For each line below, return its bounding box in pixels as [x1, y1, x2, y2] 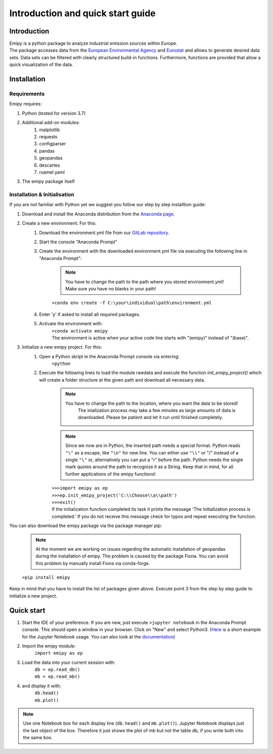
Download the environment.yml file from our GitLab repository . [39, 230, 169, 236]
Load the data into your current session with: [22, 659, 116, 665]
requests [39, 133, 58, 139]
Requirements [9, 90, 45, 97]
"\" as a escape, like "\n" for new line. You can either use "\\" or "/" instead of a [65, 449, 239, 456]
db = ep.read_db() [34, 667, 80, 672]
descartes [39, 162, 60, 168]
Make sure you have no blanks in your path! [65, 285, 156, 291]
